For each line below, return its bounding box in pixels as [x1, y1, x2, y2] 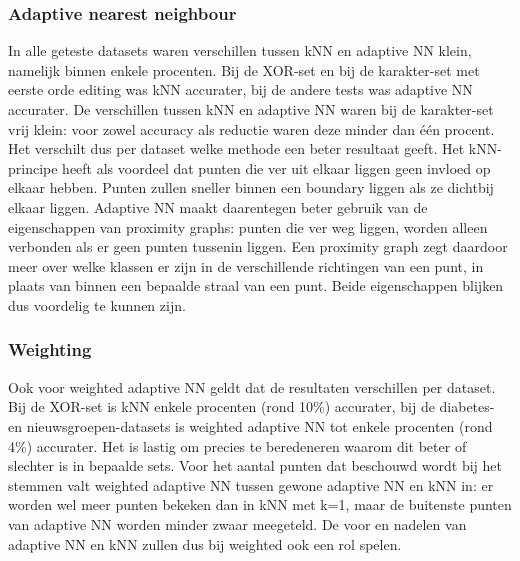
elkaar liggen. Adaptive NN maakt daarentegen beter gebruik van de [8, 196, 428, 217]
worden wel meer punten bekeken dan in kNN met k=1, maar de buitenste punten [8, 494, 512, 515]
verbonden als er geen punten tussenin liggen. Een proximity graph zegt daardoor [8, 236, 508, 257]
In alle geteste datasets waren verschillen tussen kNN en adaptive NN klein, [8, 40, 472, 61]
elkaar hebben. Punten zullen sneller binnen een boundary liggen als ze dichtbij [8, 177, 494, 198]
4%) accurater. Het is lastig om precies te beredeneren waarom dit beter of [8, 435, 467, 456]
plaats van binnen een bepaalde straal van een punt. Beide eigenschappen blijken [8, 275, 504, 296]
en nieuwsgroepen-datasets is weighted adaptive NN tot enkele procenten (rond [8, 415, 493, 436]
